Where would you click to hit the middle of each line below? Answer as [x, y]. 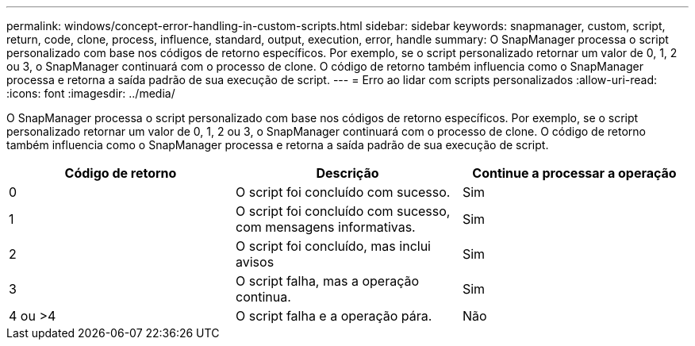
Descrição [347, 173]
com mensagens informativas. [325, 227]
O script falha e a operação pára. [334, 316]
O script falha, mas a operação [327, 281]
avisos [255, 262]
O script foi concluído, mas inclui [333, 246]
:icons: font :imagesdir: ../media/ [91, 93]
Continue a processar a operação [574, 173]
